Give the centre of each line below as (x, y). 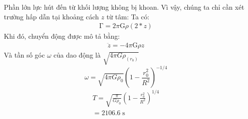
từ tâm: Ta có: (128, 16)
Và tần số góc (24, 54)
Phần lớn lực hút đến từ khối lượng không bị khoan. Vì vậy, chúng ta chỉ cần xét (124, 7)
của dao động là (77, 54)
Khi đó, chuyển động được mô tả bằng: (62, 36)
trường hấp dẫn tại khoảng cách (52, 16)
